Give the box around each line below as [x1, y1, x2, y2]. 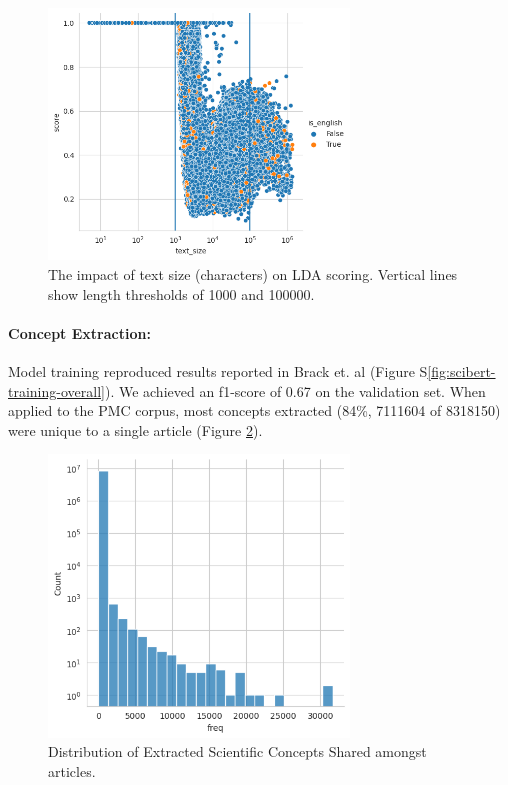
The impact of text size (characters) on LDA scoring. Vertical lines [48, 264, 458, 285]
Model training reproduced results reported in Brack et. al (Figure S [8, 361, 428, 382]
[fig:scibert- [427, 361, 496, 382]
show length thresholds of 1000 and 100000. [48, 283, 315, 304]
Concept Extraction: [8, 322, 151, 343]
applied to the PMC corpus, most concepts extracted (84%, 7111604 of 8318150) [8, 400, 501, 421]
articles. [48, 760, 96, 781]
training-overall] [8, 380, 105, 401]
